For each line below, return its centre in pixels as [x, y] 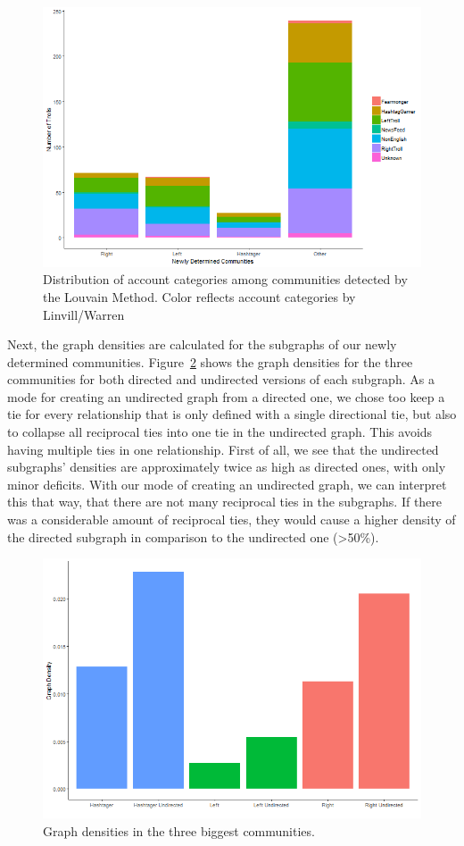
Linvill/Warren [84, 314]
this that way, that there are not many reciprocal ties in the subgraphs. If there [225, 502]
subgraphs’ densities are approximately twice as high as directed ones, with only [227, 467]
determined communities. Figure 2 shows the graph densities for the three [210, 361]
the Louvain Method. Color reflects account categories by [199, 296]
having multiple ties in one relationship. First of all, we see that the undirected [223, 449]
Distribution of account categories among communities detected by [225, 279]
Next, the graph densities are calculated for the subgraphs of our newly [202, 344]
